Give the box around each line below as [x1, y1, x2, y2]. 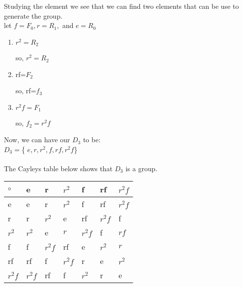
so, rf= [15, 85, 36, 96]
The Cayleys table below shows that [4, 163, 113, 173]
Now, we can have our [4, 134, 70, 145]
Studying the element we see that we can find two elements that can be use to [4, 1, 239, 11]
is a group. [125, 163, 158, 173]
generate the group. [4, 10, 63, 21]
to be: [83, 134, 101, 145]
